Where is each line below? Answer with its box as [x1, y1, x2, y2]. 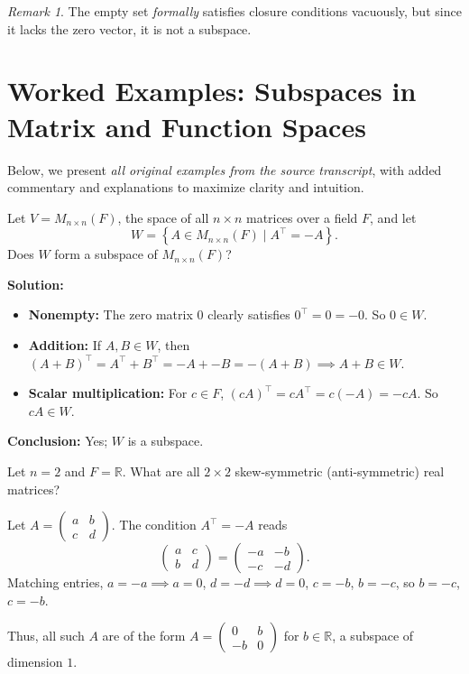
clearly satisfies [207, 305, 290, 324]
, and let [370, 208, 417, 226]
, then [157, 336, 190, 355]
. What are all [122, 462, 200, 481]
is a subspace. [127, 431, 204, 450]
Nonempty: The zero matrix [28, 305, 193, 324]
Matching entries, [7, 573, 104, 592]
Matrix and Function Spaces [7, 107, 366, 144]
